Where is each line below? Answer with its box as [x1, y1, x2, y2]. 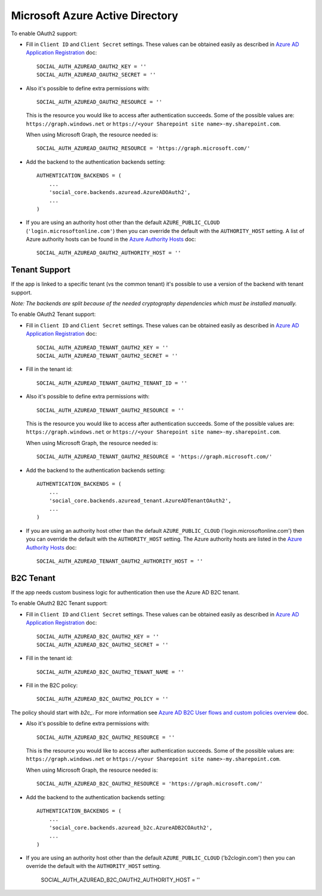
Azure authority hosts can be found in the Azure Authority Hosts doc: [26, 235, 196, 243]
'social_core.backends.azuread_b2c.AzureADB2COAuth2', [48, 824, 213, 831]
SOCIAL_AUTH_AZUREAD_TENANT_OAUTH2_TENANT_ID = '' [36, 379, 188, 386]
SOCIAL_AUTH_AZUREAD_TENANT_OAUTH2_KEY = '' [36, 344, 169, 351]
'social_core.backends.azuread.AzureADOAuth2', [48, 189, 191, 196]
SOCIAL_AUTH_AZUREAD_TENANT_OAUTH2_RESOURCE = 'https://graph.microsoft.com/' [36, 453, 273, 460]
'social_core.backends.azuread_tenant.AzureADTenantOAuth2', [48, 497, 232, 504]
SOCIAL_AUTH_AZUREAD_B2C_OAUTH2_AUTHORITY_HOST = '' [41, 876, 200, 883]
